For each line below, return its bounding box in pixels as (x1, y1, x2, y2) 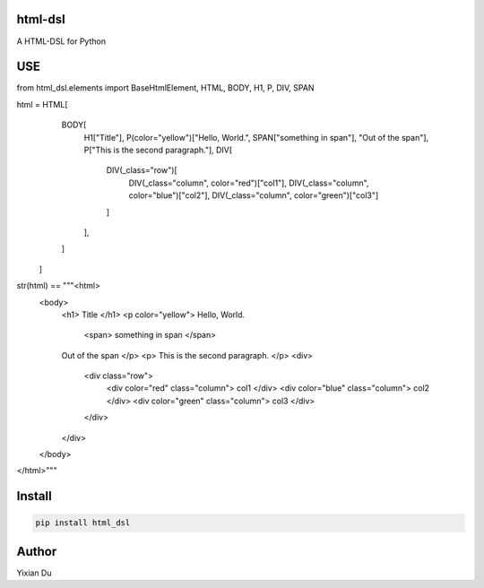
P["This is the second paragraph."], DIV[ (83, 144, 233, 155)
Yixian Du (16, 567, 52, 578)
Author (16, 543, 57, 559)
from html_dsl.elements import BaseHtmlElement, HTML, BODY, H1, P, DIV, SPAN (16, 82, 315, 93)
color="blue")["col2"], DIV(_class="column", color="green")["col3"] (128, 190, 379, 201)
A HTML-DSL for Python (16, 36, 107, 47)
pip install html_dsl (35, 518, 131, 528)
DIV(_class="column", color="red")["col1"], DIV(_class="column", (128, 177, 369, 188)
